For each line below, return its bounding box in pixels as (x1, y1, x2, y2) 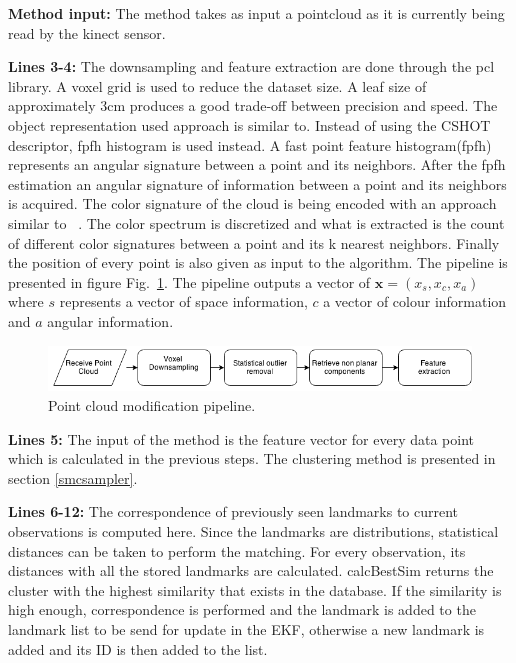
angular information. (47, 310, 174, 331)
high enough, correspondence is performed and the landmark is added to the (8, 599, 476, 620)
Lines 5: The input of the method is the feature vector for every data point (8, 428, 475, 449)
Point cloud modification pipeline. (48, 395, 256, 416)
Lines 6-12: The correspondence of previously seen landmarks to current (8, 501, 459, 522)
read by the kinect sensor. (8, 22, 166, 43)
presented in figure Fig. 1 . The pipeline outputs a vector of (8, 271, 371, 292)
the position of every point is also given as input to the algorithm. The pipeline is (8, 252, 508, 273)
